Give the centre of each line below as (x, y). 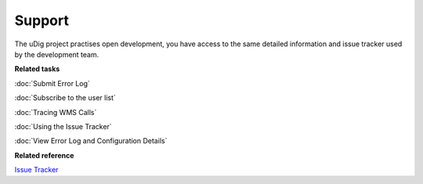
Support (42, 20)
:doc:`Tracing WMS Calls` (56, 112)
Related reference (44, 155)
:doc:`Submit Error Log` (52, 83)
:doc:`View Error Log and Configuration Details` (91, 141)
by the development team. (57, 54)
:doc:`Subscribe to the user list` (65, 98)
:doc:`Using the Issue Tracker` (63, 126)
